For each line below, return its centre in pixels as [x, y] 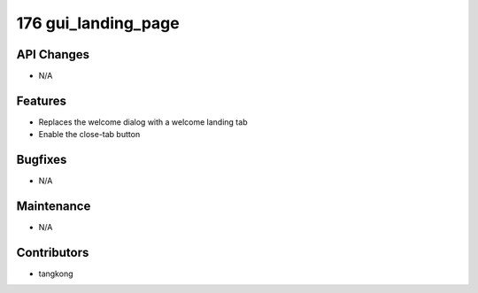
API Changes [53, 54]
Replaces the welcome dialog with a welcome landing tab [143, 122]
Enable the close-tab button [89, 135]
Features [41, 100]
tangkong [56, 274]
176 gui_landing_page [98, 23]
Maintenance [54, 207]
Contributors [53, 252]
